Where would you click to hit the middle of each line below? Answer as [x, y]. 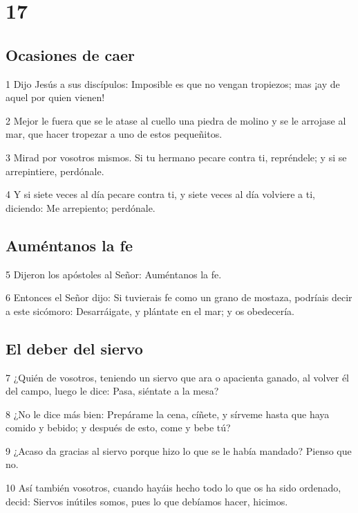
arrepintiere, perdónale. [55, 171]
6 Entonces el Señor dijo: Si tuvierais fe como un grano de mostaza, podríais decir [179, 297]
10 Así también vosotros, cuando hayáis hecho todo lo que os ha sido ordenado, [173, 488]
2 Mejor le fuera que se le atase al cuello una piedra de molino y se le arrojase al [176, 120]
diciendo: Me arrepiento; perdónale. [81, 207]
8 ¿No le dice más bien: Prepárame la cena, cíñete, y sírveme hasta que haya [168, 414]
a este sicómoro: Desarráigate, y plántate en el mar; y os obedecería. [150, 310]
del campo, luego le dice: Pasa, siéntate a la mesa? [112, 391]
